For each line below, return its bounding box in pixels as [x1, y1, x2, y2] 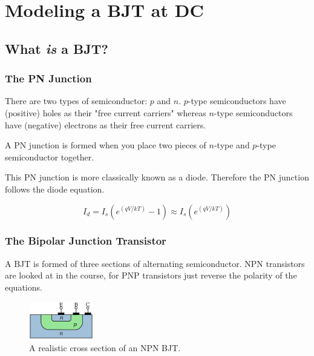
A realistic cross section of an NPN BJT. [29, 341, 181, 354]
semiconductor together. [5, 150, 94, 163]
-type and [214, 139, 250, 151]
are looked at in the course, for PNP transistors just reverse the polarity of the [5, 269, 297, 282]
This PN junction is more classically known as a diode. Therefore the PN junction [5, 171, 309, 183]
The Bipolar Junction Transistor [5, 233, 166, 248]
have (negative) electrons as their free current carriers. [5, 118, 206, 131]
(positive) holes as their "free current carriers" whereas [5, 106, 206, 119]
